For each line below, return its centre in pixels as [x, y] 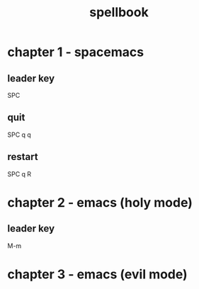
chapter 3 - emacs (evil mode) [97, 274]
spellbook [119, 12]
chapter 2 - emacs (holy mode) [100, 202]
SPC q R [19, 174]
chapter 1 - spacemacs [75, 52]
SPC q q [19, 135]
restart [23, 157]
